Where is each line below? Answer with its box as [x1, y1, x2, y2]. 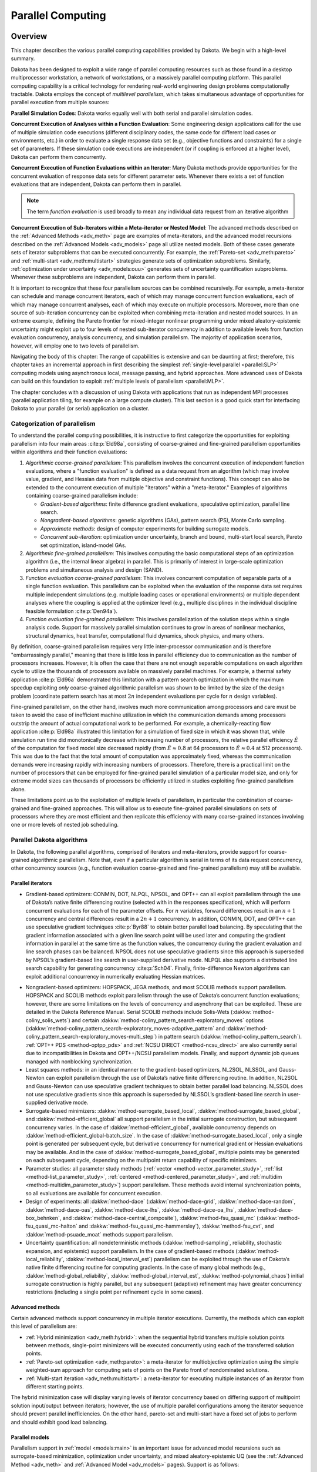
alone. [11, 785, 26, 793]
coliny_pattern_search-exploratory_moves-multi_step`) [25, 1033, 157, 1040]
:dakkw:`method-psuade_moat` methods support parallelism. [25, 1231, 173, 1238]
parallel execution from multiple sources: [11, 99, 110, 106]
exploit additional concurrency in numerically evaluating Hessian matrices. [25, 973, 205, 980]
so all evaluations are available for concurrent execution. [25, 1189, 163, 1196]
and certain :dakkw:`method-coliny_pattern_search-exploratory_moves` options [71, 1016, 264, 1024]
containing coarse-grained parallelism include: [25, 492, 138, 499]
